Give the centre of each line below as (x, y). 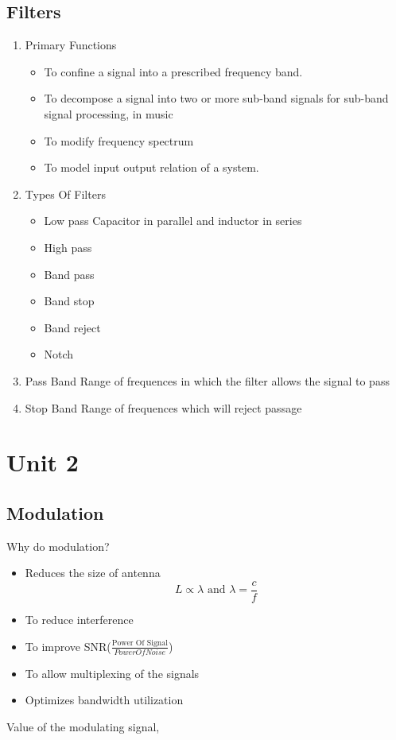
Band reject (72, 327)
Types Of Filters (65, 194)
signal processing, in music (109, 113)
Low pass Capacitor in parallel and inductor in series (173, 221)
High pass (68, 247)
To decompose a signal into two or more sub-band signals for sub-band (216, 98)
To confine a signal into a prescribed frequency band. (173, 71)
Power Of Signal (140, 643)
